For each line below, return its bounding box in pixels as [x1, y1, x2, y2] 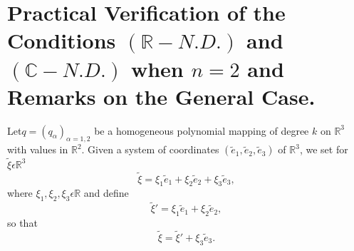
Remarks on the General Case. [7, 81, 316, 111]
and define [83, 185, 129, 200]
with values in [7, 142, 68, 157]
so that [7, 215, 38, 230]
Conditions [7, 26, 116, 55]
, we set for [299, 142, 348, 157]
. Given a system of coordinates [81, 142, 219, 157]
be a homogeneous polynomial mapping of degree [94, 123, 309, 138]
